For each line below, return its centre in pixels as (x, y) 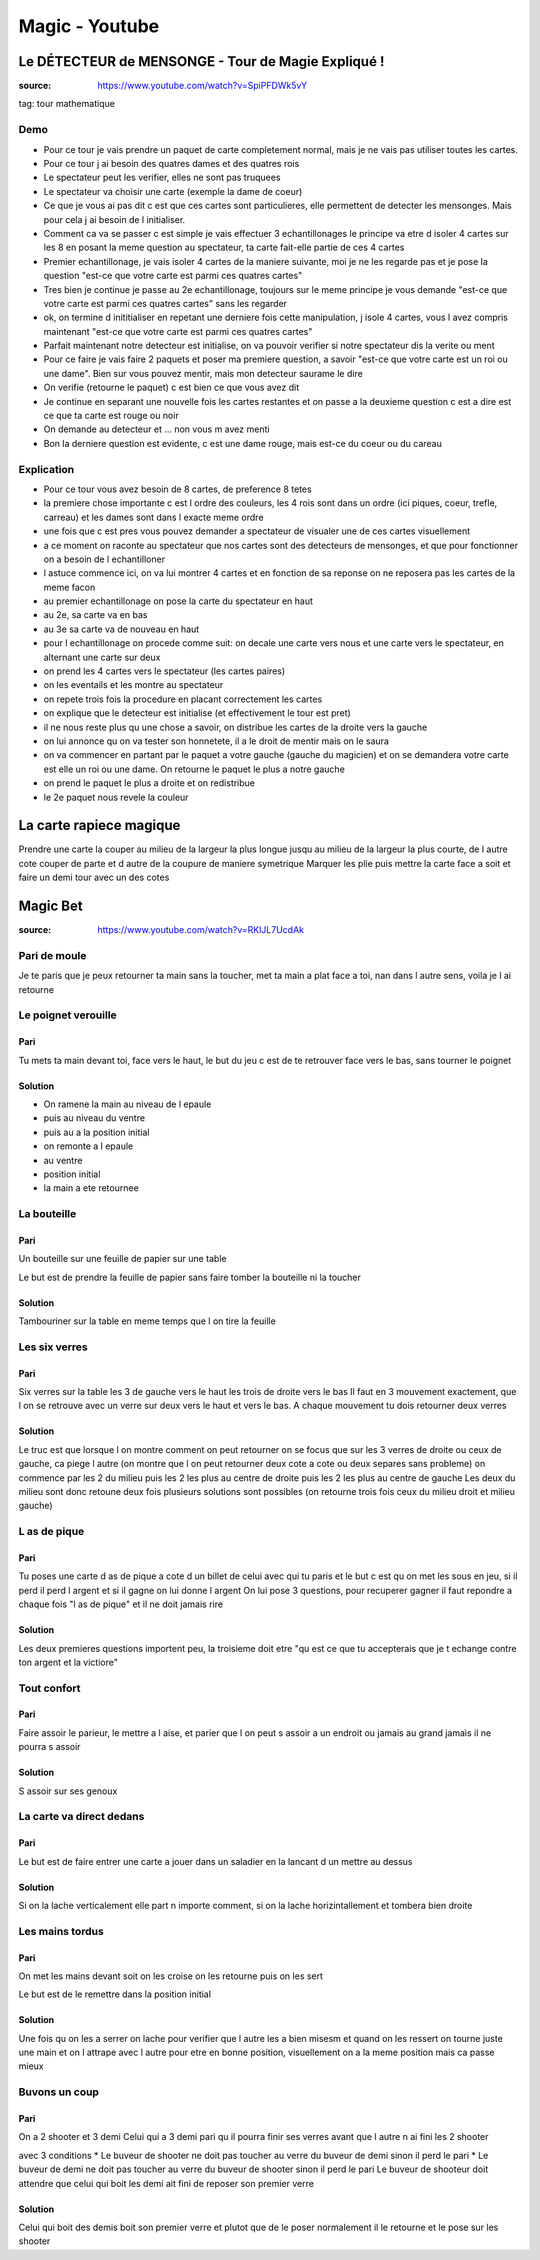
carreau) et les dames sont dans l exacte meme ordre (153, 517)
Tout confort (49, 1688)
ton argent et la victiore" (68, 1662)
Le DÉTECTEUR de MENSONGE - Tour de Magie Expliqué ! (201, 61)
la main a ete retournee (91, 1188)
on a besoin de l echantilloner (104, 559)
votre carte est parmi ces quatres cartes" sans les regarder (165, 303)
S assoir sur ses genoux (68, 1791)
